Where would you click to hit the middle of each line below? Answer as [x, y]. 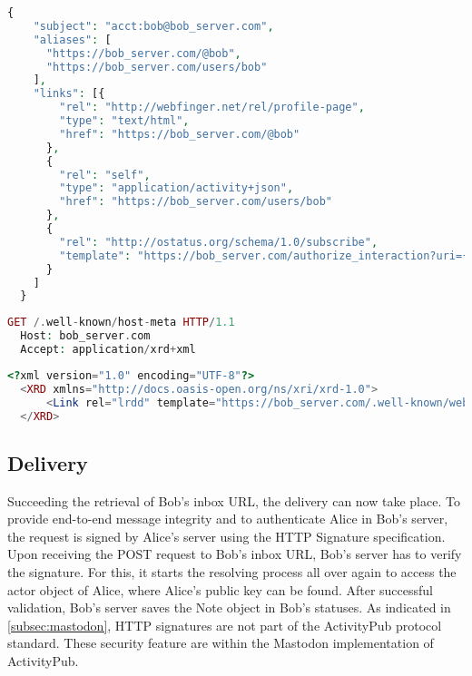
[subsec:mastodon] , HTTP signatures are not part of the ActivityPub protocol [225, 625]
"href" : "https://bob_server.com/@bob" [180, 134]
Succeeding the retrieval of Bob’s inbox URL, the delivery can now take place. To [234, 500]
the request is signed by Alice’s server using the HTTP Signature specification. [226, 536]
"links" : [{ [69, 94]
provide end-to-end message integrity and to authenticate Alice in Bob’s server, [228, 519]
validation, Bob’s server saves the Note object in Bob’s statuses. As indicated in [229, 607]
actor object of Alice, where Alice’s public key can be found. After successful [221, 589]
